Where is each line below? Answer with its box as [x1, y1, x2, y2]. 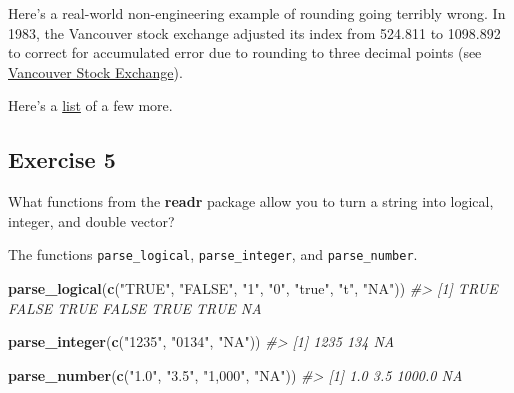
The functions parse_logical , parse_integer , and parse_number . [8, 244, 418, 265]
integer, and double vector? [8, 210, 175, 231]
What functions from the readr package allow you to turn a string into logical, [8, 191, 494, 212]
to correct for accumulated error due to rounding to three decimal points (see [8, 42, 482, 63]
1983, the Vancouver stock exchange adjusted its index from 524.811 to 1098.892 [8, 22, 501, 43]
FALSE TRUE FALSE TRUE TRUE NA [8, 297, 262, 318]
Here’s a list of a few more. [8, 95, 173, 116]
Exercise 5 [8, 144, 116, 175]
